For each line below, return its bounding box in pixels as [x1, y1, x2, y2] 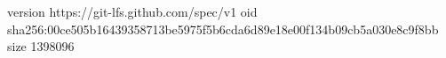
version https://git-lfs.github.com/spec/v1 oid [7, 3, 258, 20]
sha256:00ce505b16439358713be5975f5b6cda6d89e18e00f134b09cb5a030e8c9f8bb [7, 19, 439, 38]
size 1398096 [7, 37, 75, 55]
